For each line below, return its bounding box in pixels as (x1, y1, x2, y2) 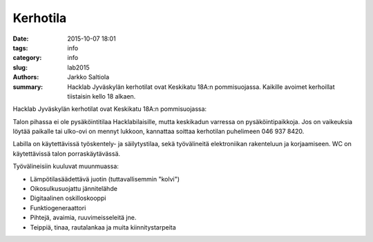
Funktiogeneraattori (30, 203, 86, 212)
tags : (12, 43, 28, 52)
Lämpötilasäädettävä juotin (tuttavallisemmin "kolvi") (30, 174, 180, 183)
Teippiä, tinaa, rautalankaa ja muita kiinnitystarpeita (30, 223, 176, 231)
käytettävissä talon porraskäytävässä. (12, 149, 121, 158)
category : (12, 54, 42, 62)
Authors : (12, 73, 39, 81)
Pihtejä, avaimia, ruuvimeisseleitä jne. (30, 214, 137, 222)
